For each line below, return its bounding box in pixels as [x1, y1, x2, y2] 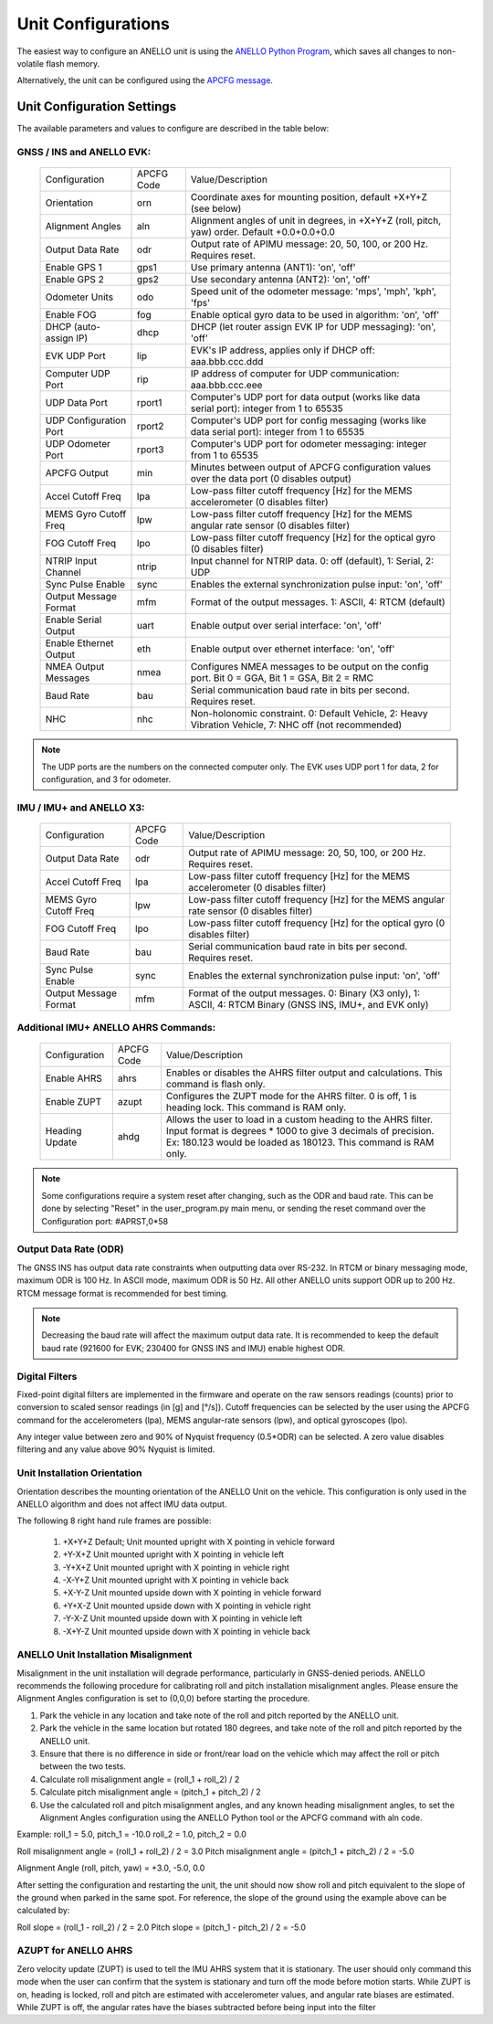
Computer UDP [45, 367, 110, 380]
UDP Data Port [45, 397, 109, 409]
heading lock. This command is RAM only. [165, 1101, 347, 1114]
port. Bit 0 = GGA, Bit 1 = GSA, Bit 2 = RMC [190, 672, 374, 684]
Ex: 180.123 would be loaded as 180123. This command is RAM [165, 1136, 435, 1149]
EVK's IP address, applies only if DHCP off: [190, 344, 375, 356]
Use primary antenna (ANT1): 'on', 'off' [190, 261, 356, 274]
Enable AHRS [45, 1072, 102, 1085]
